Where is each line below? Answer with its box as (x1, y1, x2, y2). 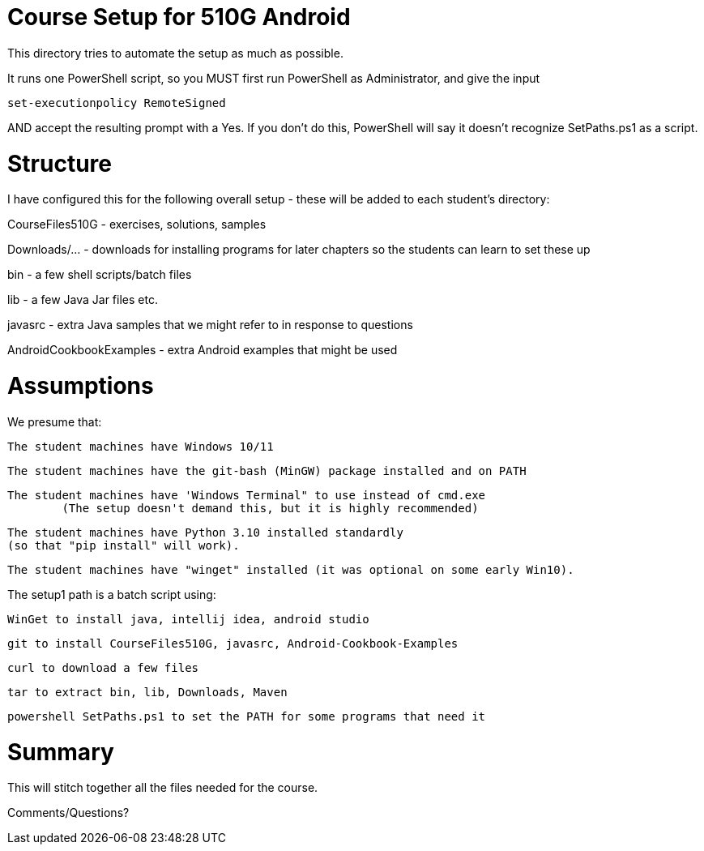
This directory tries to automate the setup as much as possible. (7, 45, 343, 60)
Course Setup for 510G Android (7, 3, 351, 31)
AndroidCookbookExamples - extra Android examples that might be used (7, 343, 398, 357)
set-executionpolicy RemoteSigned (7, 96, 226, 109)
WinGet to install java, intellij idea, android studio (7, 612, 369, 626)
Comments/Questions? (7, 806, 130, 820)
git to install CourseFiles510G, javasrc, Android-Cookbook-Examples (7, 636, 459, 650)
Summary (7, 738, 114, 766)
